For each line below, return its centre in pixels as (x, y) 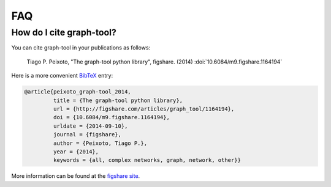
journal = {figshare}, (87, 135)
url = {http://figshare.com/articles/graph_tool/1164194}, (144, 109)
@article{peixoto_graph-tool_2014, (78, 92)
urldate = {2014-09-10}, (90, 126)
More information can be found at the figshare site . (76, 176)
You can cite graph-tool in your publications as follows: (81, 48)
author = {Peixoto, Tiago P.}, (100, 143)
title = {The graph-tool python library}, (118, 100)
